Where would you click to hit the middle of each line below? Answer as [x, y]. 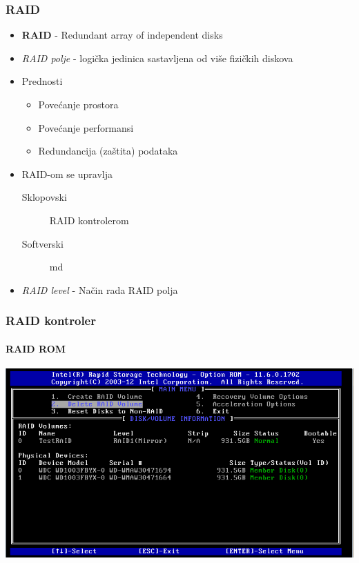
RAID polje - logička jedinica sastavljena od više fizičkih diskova [157, 58]
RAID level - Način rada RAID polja [100, 289]
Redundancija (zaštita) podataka [108, 151]
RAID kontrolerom [89, 220]
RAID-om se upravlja [67, 174]
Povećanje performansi [86, 127]
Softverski [42, 243]
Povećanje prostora [78, 104]
